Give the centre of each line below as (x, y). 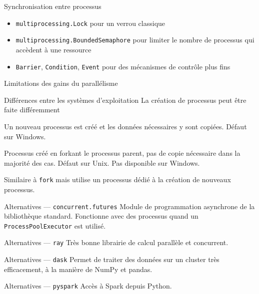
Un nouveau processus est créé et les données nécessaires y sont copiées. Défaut (125, 126)
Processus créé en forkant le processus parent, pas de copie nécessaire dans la (122, 153)
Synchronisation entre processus (53, 6)
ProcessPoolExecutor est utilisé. (55, 225)
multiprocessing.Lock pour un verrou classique (90, 23)
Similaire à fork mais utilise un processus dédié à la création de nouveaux (117, 179)
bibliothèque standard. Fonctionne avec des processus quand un (101, 216)
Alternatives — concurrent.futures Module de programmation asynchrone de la (129, 206)
